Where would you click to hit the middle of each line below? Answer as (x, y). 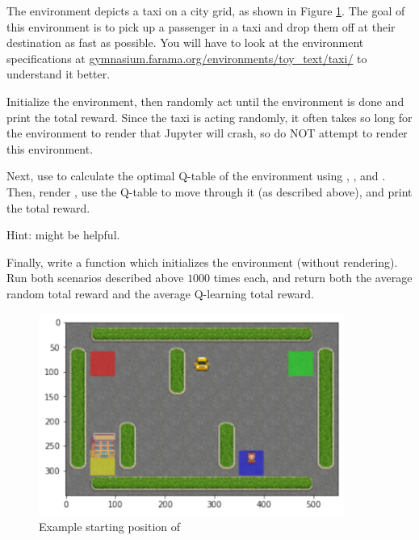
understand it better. (59, 74)
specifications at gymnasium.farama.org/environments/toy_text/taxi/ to (187, 58)
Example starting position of (110, 526)
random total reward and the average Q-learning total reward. (161, 293)
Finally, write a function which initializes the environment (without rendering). (202, 262)
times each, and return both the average (313, 278)
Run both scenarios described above (95, 278)
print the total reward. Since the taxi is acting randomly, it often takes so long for (209, 117)
